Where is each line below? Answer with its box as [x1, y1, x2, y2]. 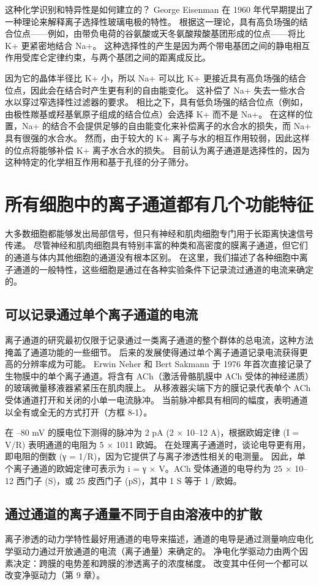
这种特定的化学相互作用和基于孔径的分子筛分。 [5, 155, 193, 168]
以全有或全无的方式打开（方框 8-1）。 [5, 405, 152, 418]
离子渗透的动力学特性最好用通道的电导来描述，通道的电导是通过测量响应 [5, 532, 296, 545]
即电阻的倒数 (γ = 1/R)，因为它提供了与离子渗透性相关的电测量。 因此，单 [5, 450, 306, 463]
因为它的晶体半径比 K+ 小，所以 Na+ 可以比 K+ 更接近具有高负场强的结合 [5, 71, 306, 84]
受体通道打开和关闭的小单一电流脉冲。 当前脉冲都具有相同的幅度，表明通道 [5, 393, 308, 406]
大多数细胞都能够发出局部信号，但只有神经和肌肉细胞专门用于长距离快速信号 [5, 226, 313, 239]
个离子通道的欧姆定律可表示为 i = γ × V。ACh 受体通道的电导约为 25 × [5, 461, 292, 474]
